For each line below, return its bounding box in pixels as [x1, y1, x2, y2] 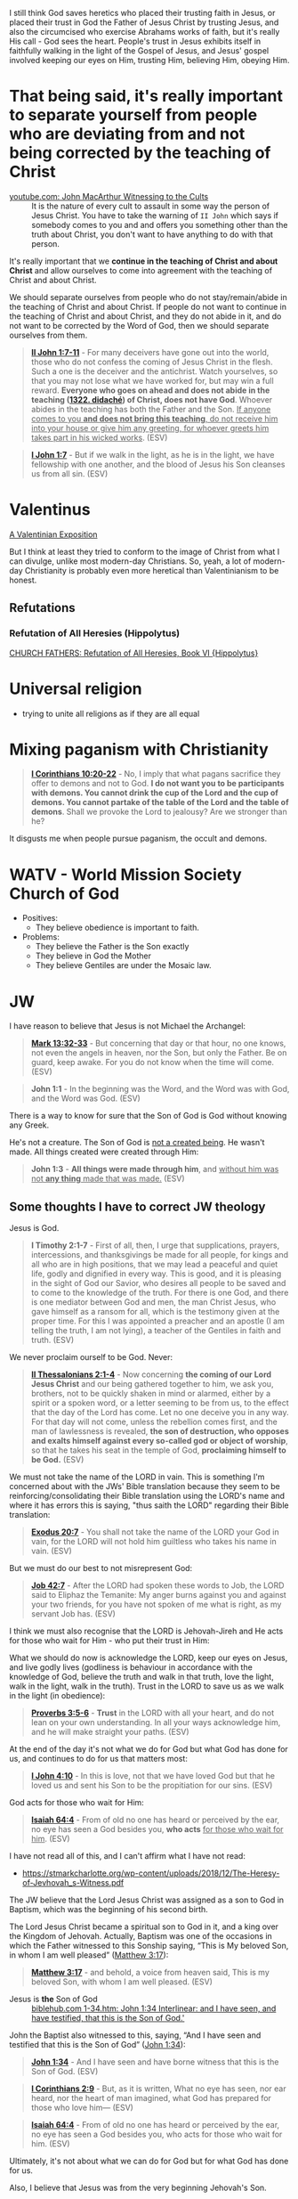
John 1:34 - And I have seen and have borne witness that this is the [30, 2056, 279, 2067]
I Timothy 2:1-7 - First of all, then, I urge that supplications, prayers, [30, 1240, 280, 1250]
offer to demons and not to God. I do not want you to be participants [30, 778, 285, 789]
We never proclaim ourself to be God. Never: [9, 1352, 173, 1363]
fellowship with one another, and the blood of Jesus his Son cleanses [30, 459, 286, 469]
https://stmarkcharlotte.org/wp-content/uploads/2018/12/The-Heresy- [21, 1868, 280, 1878]
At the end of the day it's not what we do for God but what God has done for [9, 1744, 289, 1755]
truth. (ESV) [30, 1335, 75, 1346]
